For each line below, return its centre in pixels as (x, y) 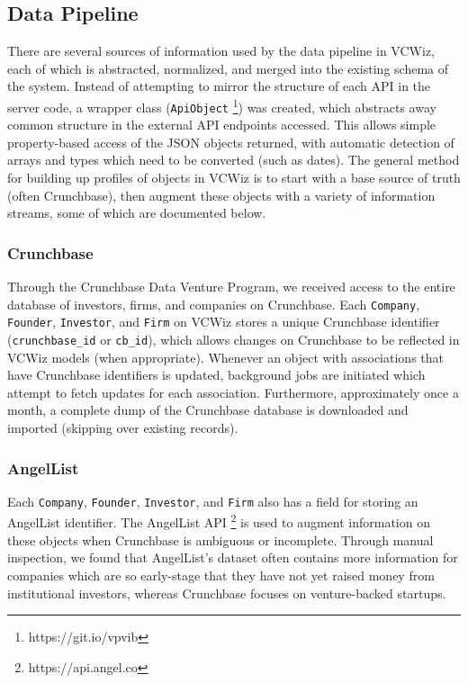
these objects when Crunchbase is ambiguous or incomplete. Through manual (220, 539)
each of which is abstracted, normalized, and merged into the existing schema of (228, 68)
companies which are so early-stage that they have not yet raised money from (221, 575)
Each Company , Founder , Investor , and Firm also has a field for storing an (213, 501)
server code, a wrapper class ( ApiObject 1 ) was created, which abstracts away (222, 105)
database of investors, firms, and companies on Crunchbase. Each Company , (214, 304)
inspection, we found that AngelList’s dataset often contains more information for (233, 557)
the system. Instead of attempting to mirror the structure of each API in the (219, 86)
